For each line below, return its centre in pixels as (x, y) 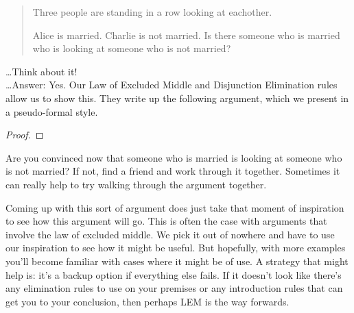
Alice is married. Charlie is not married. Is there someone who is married (186, 35)
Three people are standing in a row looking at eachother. (152, 12)
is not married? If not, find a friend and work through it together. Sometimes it (173, 171)
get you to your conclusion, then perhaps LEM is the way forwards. (147, 301)
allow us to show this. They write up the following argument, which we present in (177, 98)
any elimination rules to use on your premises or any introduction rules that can (174, 288)
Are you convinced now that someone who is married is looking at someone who (174, 157)
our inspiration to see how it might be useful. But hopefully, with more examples (176, 248)
